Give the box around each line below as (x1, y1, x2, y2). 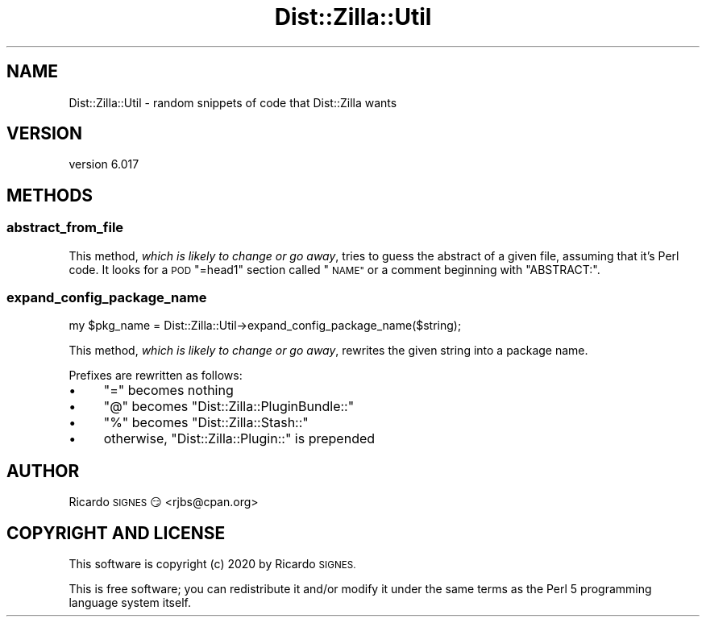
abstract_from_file (6, 219, 124, 236)
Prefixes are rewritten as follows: (69, 368, 243, 383)
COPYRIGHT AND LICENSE (6, 522, 226, 543)
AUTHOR (6, 460, 80, 481)
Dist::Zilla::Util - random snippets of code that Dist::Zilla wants (69, 95, 397, 110)
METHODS (6, 185, 93, 206)
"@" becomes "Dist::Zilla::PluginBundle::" (103, 398, 355, 415)
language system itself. (69, 596, 191, 610)
